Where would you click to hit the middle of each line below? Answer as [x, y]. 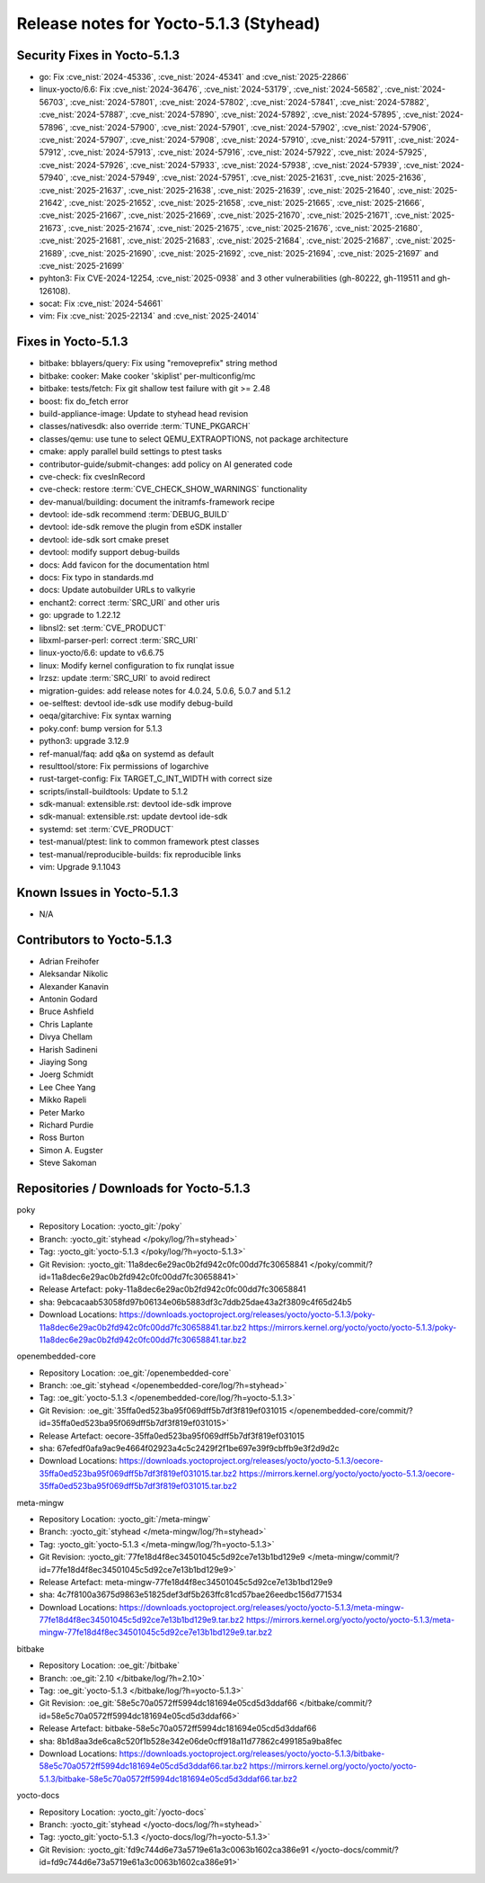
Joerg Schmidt [66, 1074]
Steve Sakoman [68, 1163]
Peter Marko [62, 1112]
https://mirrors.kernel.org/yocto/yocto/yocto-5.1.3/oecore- [347, 1473]
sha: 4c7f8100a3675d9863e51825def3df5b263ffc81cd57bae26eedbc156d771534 [191, 1595]
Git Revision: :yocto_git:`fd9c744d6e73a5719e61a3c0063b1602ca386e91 [174, 1850]
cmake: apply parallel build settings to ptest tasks [131, 452]
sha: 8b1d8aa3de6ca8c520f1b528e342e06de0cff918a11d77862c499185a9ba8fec [191, 1741]
